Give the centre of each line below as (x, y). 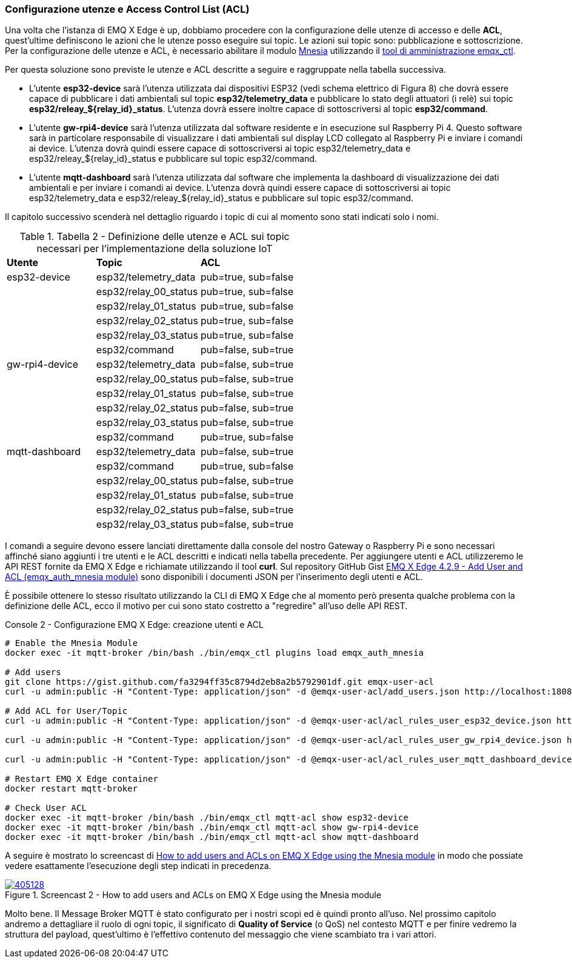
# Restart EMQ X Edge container (81, 779)
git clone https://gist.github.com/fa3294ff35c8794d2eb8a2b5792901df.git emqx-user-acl (220, 682)
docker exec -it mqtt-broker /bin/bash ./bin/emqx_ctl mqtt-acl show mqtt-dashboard (212, 837)
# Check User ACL (46, 808)
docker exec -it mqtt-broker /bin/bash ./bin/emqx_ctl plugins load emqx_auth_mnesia (215, 653)
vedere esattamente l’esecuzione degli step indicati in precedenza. (138, 866)
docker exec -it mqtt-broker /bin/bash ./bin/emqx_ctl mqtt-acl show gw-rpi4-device (212, 828)
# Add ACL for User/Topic (66, 711)
